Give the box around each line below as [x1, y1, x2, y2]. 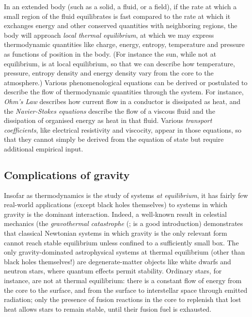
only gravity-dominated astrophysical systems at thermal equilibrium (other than [4, 247, 245, 257]
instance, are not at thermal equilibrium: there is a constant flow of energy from [4, 275, 242, 286]
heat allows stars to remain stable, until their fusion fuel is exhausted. [4, 303, 212, 314]
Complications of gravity [4, 167, 130, 182]
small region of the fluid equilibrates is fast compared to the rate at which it [4, 11, 231, 21]
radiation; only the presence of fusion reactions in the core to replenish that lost [4, 294, 241, 304]
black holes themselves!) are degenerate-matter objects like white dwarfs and [4, 256, 231, 266]
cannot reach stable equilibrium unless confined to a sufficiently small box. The [4, 237, 239, 247]
